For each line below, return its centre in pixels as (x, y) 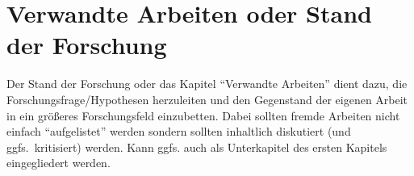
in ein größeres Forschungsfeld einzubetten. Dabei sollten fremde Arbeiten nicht (203, 115)
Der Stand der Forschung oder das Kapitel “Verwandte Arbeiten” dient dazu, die (207, 84)
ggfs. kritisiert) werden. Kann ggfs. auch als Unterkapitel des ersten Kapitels (197, 147)
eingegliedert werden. (59, 163)
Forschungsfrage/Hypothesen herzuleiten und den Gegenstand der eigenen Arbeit (207, 99)
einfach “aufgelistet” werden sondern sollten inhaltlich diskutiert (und (179, 131)
